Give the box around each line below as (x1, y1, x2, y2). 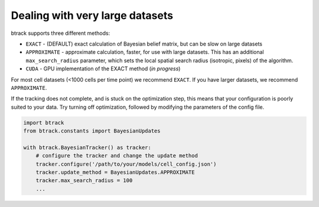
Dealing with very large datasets (11, 9, 174, 22)
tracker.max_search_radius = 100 (35, 177, 133, 184)
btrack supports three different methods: (11, 30, 110, 37)
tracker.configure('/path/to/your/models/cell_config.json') (35, 160, 217, 167)
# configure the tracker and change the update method (35, 153, 198, 159)
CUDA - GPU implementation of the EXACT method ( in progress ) (25, 65, 181, 72)
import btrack (23, 119, 64, 126)
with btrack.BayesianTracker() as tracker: (23, 144, 152, 151)
